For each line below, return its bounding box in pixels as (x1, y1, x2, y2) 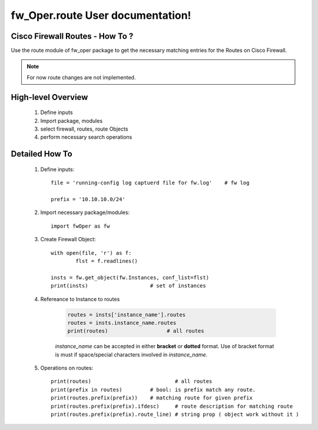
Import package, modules (40, 117, 103, 124)
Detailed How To (11, 149, 73, 159)
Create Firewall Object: (40, 236, 97, 243)
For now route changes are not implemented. (26, 74, 136, 81)
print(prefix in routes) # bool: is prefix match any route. (51, 386, 256, 393)
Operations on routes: (40, 365, 94, 372)
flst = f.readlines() (75, 258, 138, 264)
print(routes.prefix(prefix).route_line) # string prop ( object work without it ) (51, 411, 300, 418)
